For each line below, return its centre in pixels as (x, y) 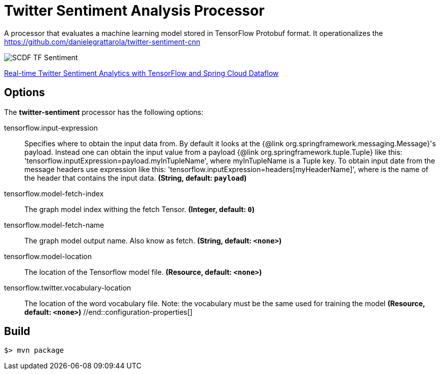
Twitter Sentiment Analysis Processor (134, 11)
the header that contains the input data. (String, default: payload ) (136, 178)
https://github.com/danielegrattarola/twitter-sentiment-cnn (102, 41)
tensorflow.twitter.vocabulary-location (68, 287)
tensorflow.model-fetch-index (54, 193)
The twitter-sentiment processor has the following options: (104, 112)
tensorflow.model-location (48, 256)
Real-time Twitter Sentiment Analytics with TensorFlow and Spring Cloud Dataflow (141, 73)
